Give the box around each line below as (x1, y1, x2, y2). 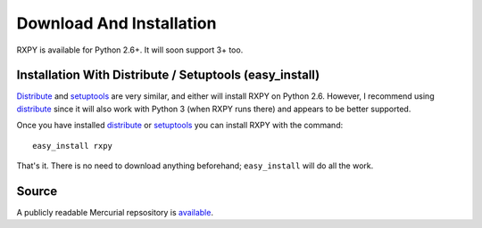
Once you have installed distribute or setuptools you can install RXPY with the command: (16, 120, 344, 131)
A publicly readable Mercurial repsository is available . (16, 207, 214, 217)
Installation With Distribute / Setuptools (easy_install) (16, 68, 320, 83)
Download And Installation (16, 13, 217, 33)
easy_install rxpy (32, 141, 113, 151)
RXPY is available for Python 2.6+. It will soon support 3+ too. (16, 45, 244, 55)
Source (16, 183, 58, 199)
